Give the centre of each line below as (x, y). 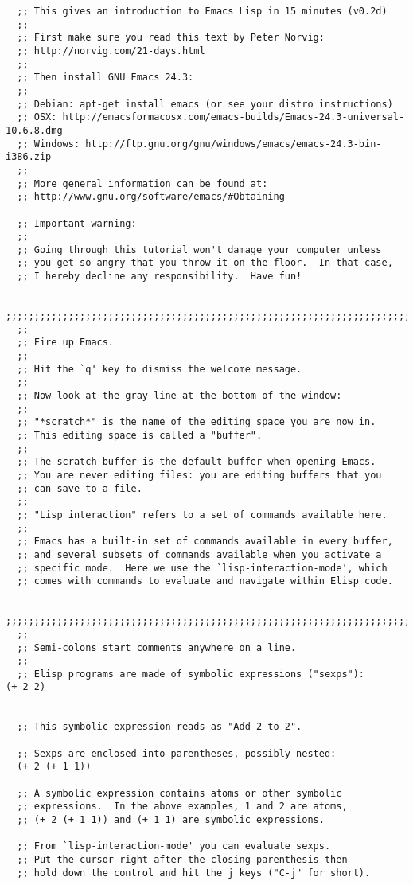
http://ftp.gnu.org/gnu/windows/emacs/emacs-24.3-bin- (234, 144)
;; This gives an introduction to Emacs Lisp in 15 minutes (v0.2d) (202, 11)
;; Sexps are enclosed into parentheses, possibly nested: (177, 753)
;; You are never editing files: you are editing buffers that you (199, 475)
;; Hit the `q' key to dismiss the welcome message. (160, 369)
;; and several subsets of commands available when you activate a (199, 554)
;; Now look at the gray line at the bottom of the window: (179, 396)
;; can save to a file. (80, 488)
